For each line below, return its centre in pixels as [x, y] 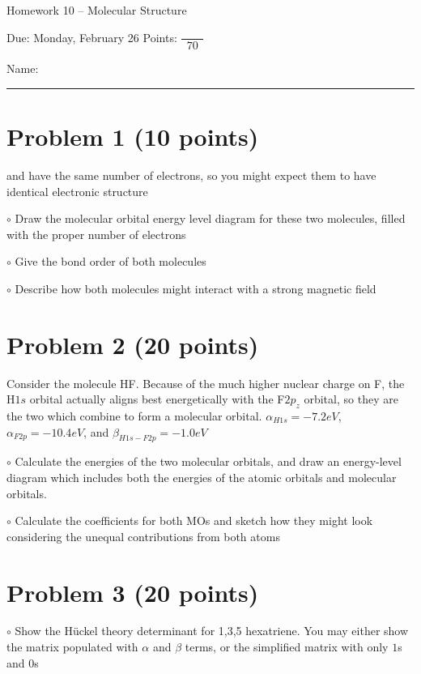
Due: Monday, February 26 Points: [92, 37]
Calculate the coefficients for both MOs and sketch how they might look [194, 520]
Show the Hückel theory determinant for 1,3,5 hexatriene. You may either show [212, 631]
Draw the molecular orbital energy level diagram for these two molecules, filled [210, 218]
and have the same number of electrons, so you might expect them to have [191, 175]
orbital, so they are [351, 399]
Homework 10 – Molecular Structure [97, 10]
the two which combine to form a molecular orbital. [134, 415]
